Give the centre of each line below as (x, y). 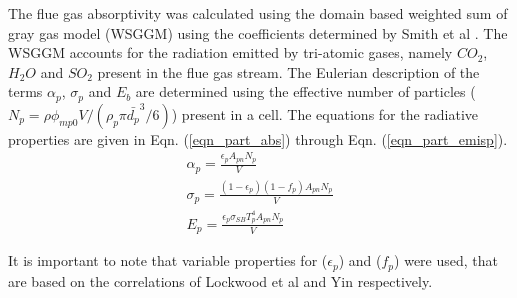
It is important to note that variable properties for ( (168, 260)
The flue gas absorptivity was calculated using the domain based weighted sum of (258, 13)
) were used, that (446, 260)
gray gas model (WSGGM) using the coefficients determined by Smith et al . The (258, 32)
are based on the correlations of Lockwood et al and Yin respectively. (220, 280)
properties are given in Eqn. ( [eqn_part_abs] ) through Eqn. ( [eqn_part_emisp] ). (258, 138)
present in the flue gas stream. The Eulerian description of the (288, 71)
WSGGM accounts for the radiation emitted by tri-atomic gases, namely (230, 52)
